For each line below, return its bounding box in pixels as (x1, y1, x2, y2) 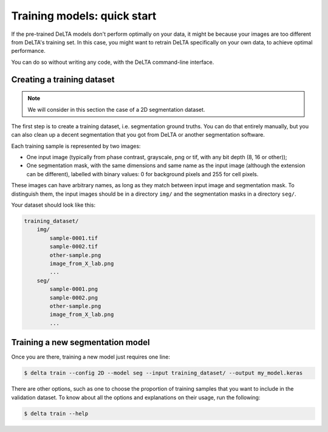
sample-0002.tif (49, 243, 98, 250)
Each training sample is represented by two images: (11, 142, 141, 149)
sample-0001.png (49, 286, 98, 293)
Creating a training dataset (11, 74, 115, 84)
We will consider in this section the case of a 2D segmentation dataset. (27, 106, 205, 113)
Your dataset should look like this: (11, 201, 96, 209)
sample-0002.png (49, 294, 98, 301)
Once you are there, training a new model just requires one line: (11, 353, 170, 361)
